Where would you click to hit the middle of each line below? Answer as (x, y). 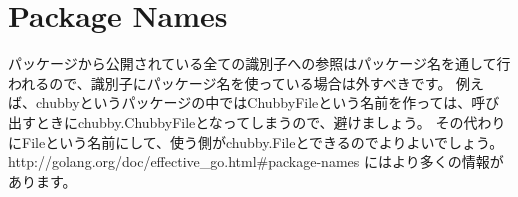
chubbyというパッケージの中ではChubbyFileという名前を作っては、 (253, 102)
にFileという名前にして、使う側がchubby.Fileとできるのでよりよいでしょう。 (256, 141)
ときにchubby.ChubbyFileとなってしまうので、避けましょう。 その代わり (270, 121)
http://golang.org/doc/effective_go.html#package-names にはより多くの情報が (256, 161)
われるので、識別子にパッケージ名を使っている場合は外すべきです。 (230, 82)
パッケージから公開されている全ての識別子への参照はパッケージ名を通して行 (259, 63)
